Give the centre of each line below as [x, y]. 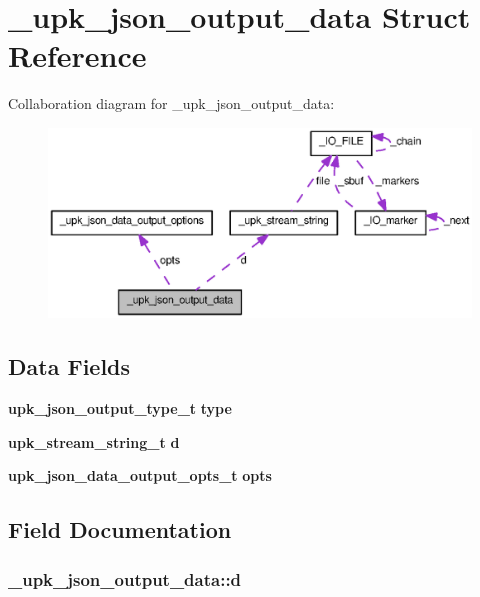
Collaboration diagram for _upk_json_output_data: [171, 103]
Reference [77, 55]
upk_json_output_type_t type [120, 408]
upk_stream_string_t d [94, 441]
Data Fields [69, 366]
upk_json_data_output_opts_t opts [140, 475]
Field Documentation [120, 529]
